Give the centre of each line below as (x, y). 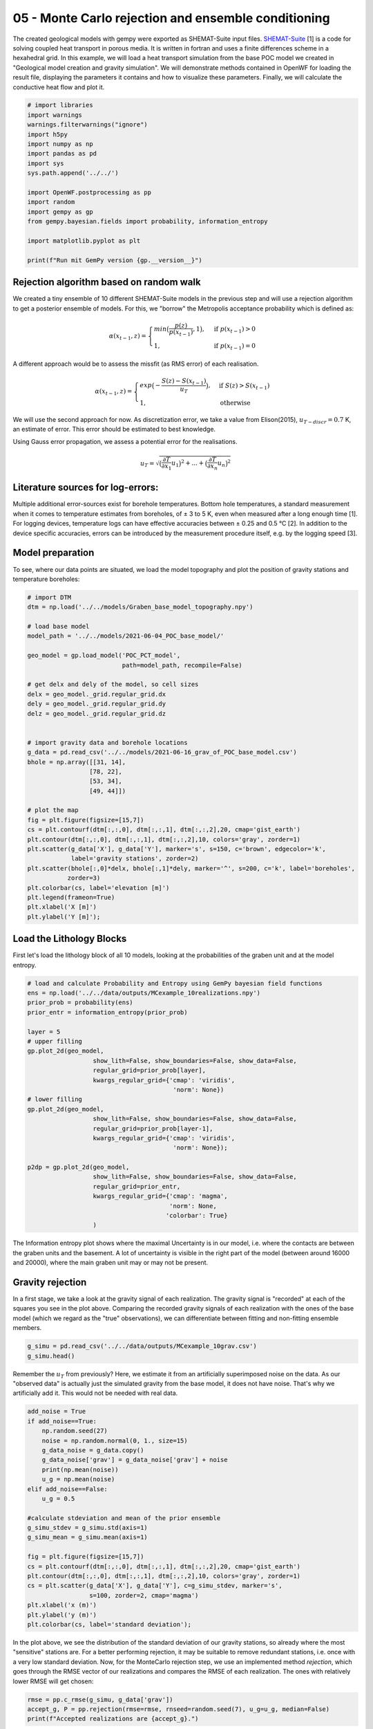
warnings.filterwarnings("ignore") (87, 125)
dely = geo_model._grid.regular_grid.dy (96, 704)
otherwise (236, 403)
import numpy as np (60, 144)
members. (27, 1328)
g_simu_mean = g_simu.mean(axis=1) (87, 1537)
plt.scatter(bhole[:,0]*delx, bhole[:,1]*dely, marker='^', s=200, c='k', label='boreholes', (191, 868)
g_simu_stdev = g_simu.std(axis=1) (87, 1528)
